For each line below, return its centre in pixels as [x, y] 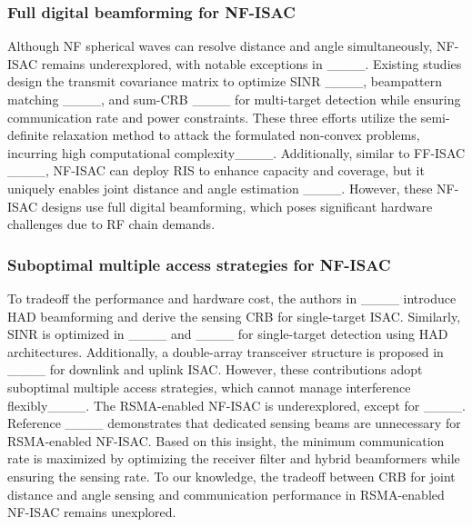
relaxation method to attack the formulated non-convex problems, [236, 135]
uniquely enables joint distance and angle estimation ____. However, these [220, 188]
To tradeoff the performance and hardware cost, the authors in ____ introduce [232, 298]
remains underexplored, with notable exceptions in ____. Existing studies [251, 63]
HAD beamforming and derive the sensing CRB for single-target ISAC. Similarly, [234, 316]
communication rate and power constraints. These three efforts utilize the [212, 117]
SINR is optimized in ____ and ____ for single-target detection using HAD [228, 334]
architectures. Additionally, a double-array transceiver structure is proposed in [226, 351]
